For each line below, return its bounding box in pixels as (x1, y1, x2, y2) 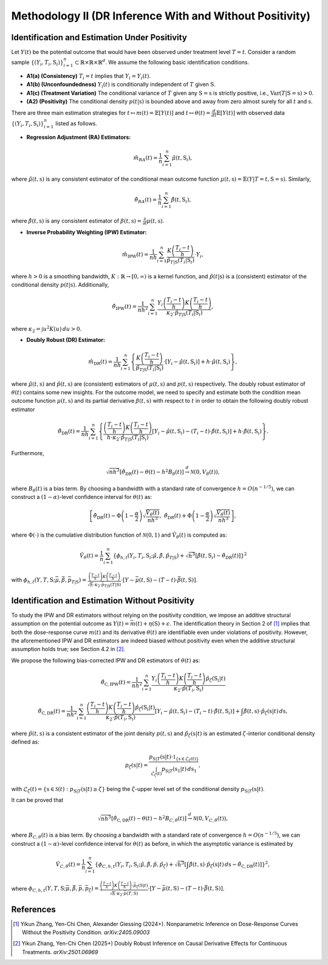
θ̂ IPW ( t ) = (112, 303, 137, 312)
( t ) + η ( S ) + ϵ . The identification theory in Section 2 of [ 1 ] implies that (135, 620, 310, 627)
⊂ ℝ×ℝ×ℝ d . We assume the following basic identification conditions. (74, 58, 249, 66)
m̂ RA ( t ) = (133, 155, 158, 162)
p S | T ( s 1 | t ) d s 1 (161, 765, 197, 774)
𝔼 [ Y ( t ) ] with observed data (216, 109, 285, 116)
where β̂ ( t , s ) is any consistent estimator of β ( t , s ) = (11, 217, 142, 225)
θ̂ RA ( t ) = (134, 196, 157, 204)
